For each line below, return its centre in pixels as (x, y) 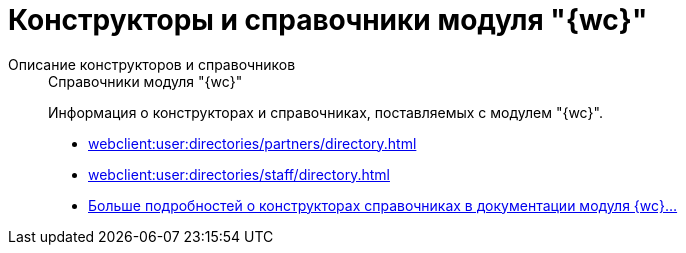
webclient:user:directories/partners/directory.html (252, 143)
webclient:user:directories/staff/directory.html (239, 174)
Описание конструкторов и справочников (152, 64)
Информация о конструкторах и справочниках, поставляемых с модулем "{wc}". (325, 112)
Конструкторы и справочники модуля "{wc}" (328, 20)
